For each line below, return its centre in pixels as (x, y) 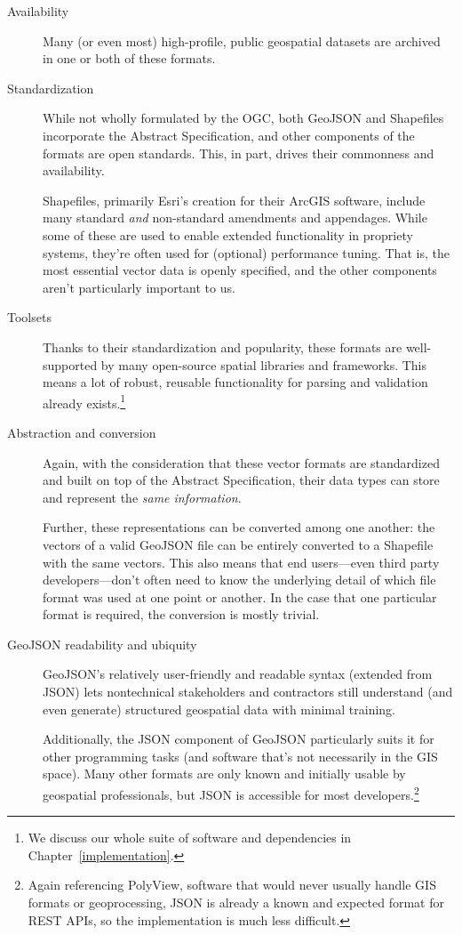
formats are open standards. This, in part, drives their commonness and (239, 153)
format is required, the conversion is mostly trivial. (181, 614)
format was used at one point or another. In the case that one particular (240, 596)
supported (70, 364)
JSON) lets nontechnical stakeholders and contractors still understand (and (248, 692)
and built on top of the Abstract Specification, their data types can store (241, 480)
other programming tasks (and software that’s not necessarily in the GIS (240, 756)
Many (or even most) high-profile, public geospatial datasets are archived (242, 40)
